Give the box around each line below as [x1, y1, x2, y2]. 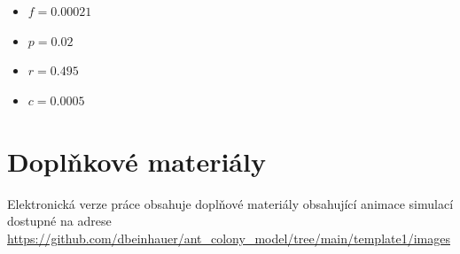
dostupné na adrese [7, 212, 112, 230]
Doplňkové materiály [7, 142, 266, 179]
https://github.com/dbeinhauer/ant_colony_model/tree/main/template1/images [7, 228, 450, 247]
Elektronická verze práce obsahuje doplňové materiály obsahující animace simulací [7, 194, 454, 212]
